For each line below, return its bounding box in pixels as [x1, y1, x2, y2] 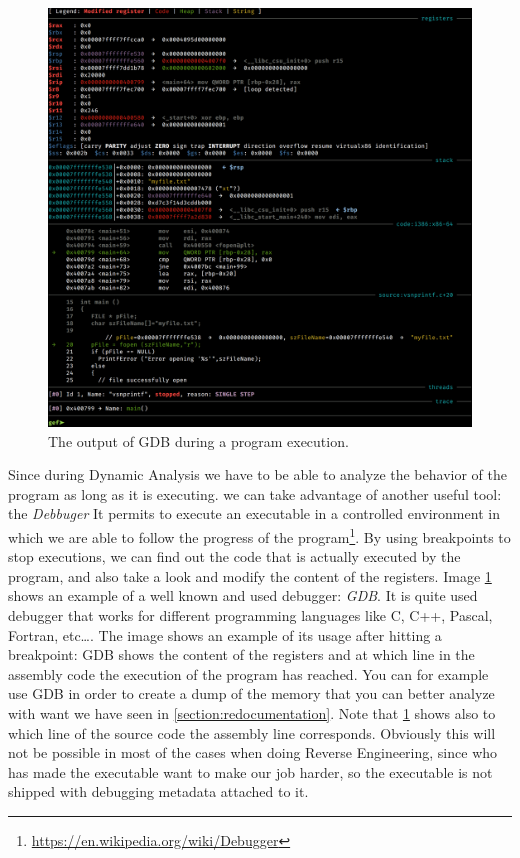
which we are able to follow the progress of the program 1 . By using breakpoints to [8, 524, 511, 547]
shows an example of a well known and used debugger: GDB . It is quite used [8, 585, 478, 606]
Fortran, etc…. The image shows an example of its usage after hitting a [8, 624, 442, 645]
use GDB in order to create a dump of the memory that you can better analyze [8, 683, 495, 704]
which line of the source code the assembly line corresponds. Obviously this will [8, 722, 496, 743]
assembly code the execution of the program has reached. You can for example [8, 663, 489, 684]
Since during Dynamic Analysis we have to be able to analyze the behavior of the [8, 464, 507, 485]
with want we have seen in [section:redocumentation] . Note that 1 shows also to [8, 703, 496, 723]
